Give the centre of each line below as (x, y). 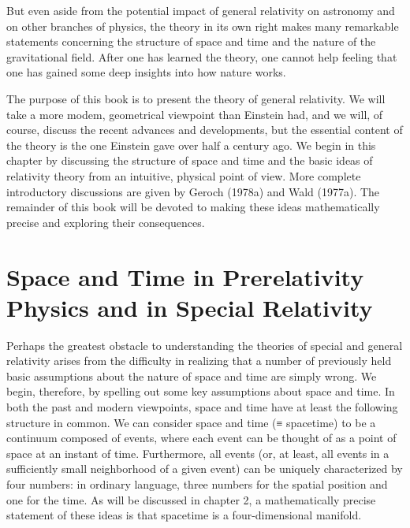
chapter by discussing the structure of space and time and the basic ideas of (190, 160)
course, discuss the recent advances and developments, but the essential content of (205, 130)
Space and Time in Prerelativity (185, 276)
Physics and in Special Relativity (190, 307)
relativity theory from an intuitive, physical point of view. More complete (184, 175)
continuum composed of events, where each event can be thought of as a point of (201, 438)
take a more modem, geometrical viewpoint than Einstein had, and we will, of (195, 114)
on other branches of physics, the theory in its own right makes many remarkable (203, 26)
